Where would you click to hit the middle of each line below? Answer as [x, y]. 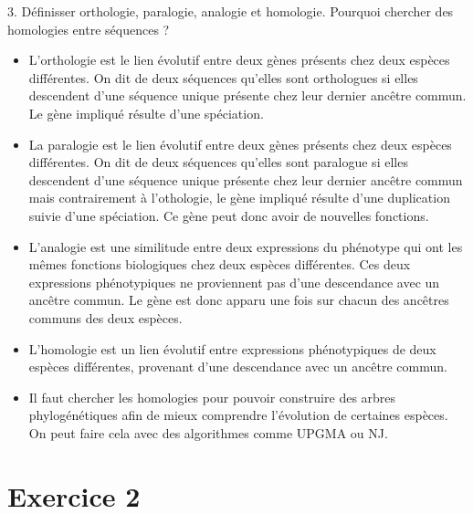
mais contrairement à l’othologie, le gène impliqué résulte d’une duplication [239, 198]
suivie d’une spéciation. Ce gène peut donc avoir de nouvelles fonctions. [229, 215]
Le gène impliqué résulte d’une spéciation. [146, 113]
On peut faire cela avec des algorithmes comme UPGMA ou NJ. [208, 432]
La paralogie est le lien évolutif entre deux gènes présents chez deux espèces [240, 144]
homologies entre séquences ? [89, 29]
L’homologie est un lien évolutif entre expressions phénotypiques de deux [232, 348]
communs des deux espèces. [105, 317]
